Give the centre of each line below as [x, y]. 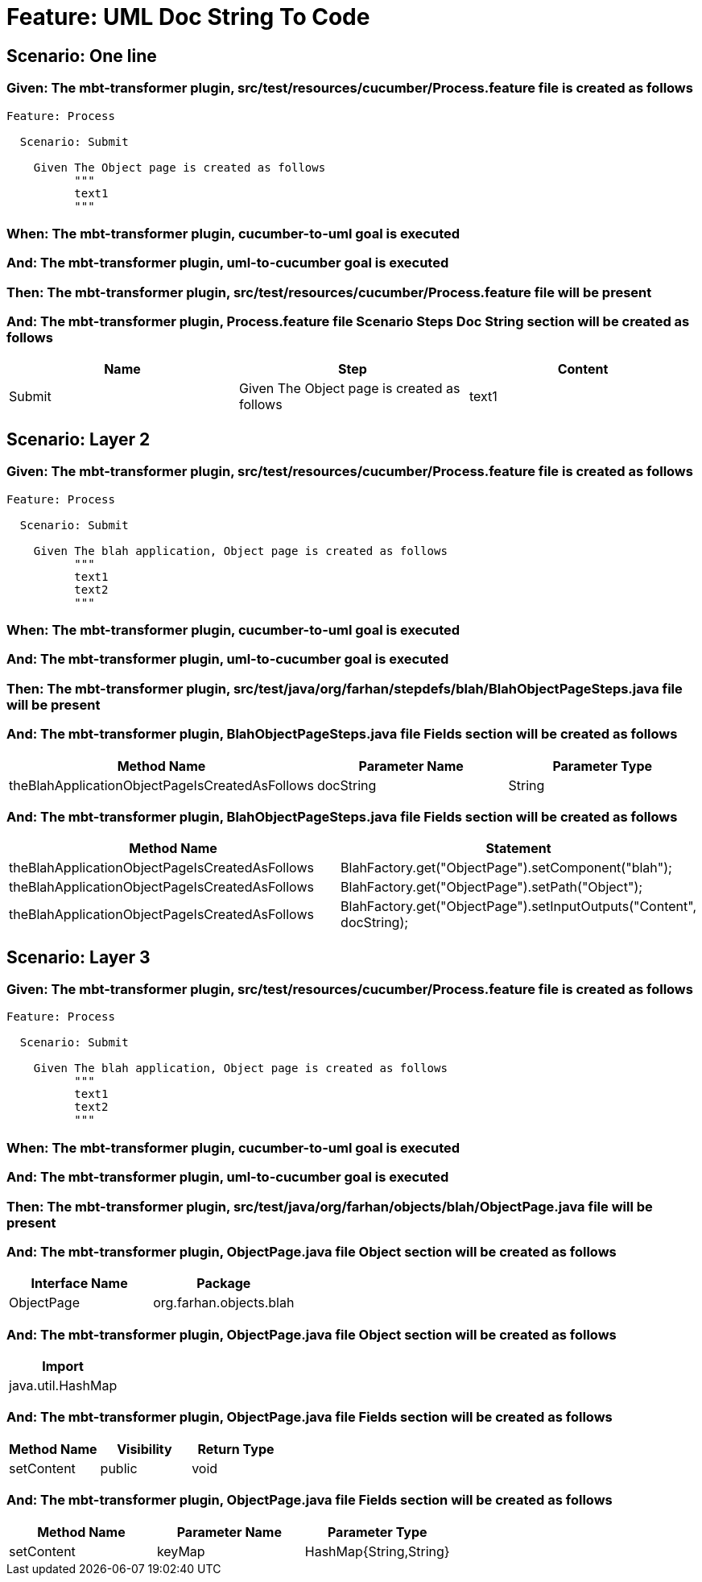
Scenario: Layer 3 [78, 957]
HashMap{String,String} [377, 1551]
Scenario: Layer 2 [78, 439]
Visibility [145, 1449]
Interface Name [79, 1284]
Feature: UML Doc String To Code [188, 17]
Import [63, 1367]
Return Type [236, 1449]
